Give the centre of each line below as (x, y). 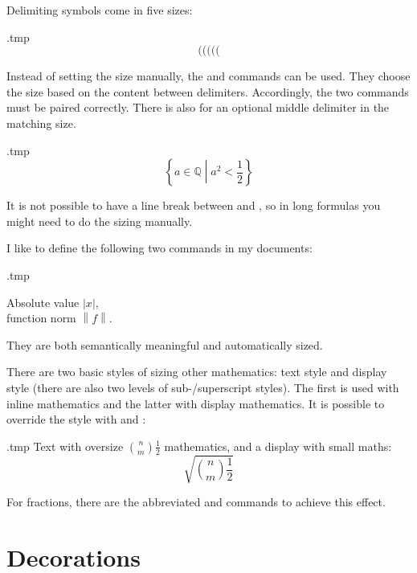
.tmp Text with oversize (65, 446)
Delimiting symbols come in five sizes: (100, 10)
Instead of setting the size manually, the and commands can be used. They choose (208, 76)
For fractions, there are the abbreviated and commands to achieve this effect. (196, 502)
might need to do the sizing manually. (100, 221)
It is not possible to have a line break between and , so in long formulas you (194, 205)
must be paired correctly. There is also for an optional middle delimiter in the (198, 107)
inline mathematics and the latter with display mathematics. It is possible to (196, 403)
